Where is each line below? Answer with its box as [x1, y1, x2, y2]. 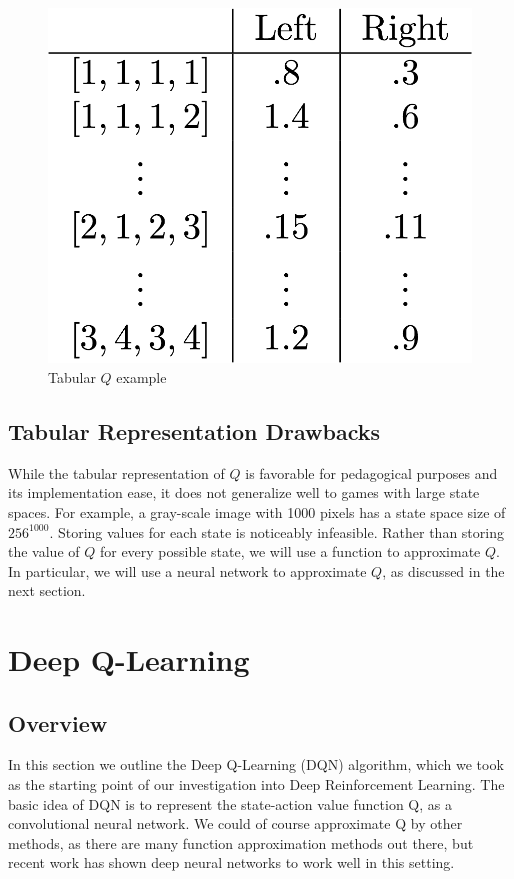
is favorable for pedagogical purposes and [245, 462, 498, 483]
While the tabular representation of [8, 462, 225, 483]
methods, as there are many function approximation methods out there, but [8, 832, 474, 853]
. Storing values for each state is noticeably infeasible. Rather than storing [49, 521, 504, 542]
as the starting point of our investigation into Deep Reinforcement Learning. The [8, 774, 505, 795]
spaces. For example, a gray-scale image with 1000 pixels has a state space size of [8, 501, 506, 522]
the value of [8, 541, 80, 562]
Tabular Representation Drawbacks [8, 415, 381, 446]
